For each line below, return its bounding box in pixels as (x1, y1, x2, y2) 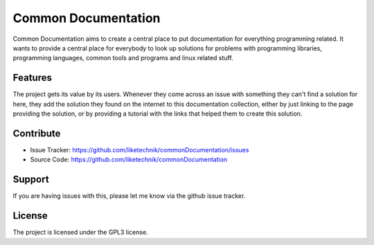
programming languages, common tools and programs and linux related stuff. (12, 54, 233, 62)
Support (12, 174, 49, 185)
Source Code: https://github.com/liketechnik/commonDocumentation (30, 156, 228, 164)
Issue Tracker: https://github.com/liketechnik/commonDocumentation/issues (30, 145, 249, 154)
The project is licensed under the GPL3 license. (12, 228, 148, 237)
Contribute (12, 127, 61, 139)
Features (12, 72, 52, 84)
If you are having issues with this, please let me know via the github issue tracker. (12, 192, 246, 200)
